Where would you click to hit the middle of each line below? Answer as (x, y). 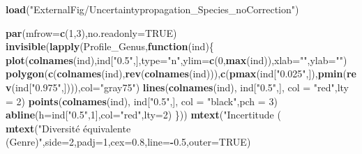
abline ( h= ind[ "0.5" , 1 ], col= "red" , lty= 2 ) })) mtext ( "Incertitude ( (143, 115)
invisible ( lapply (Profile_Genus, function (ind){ (110, 46)
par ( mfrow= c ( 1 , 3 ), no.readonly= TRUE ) (91, 32)
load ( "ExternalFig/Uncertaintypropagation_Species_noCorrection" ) (152, 9)
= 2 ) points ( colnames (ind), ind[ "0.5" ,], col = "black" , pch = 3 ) (142, 101)
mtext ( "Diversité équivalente (68, 128)
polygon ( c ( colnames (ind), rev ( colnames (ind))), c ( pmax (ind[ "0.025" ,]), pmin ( (176, 74)
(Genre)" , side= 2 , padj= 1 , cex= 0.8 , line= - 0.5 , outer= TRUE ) (128, 142)
